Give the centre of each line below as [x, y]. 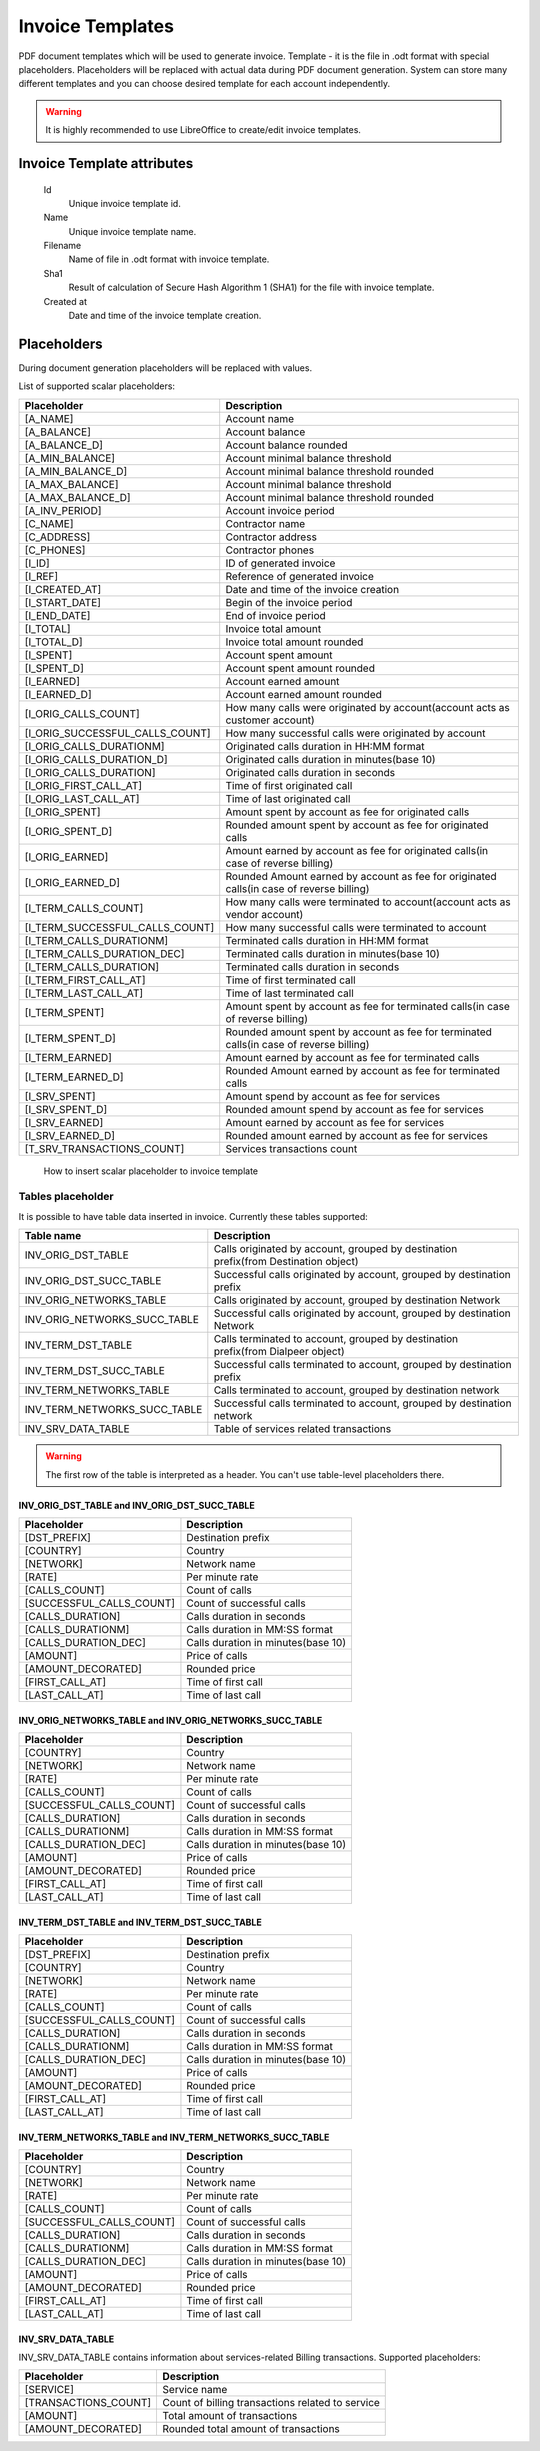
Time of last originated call [288, 798]
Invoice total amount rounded [294, 642]
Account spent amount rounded [300, 668]
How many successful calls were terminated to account [356, 927]
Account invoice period [280, 510]
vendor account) [264, 914]
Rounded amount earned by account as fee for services [357, 1135]
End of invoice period [276, 615]
